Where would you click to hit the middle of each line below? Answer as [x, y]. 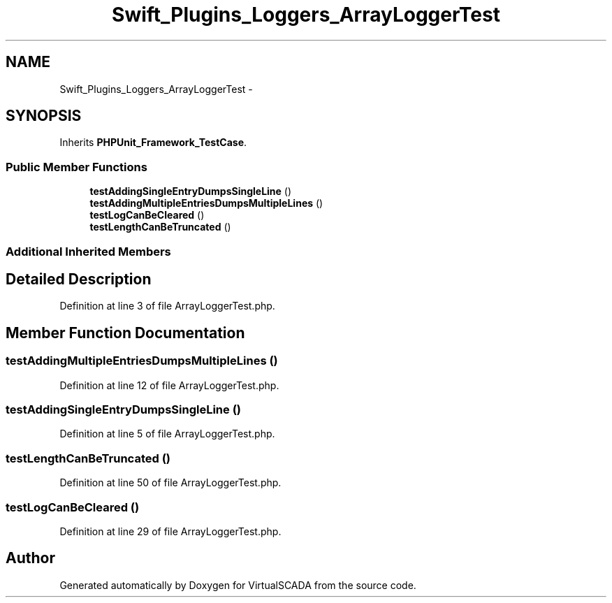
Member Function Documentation [125, 333]
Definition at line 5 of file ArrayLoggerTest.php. [167, 434]
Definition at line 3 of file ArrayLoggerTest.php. [167, 306]
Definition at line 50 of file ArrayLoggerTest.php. [170, 483]
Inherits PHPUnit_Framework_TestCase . [153, 143]
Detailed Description [79, 279]
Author [30, 558]
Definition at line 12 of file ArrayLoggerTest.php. [169, 385]
